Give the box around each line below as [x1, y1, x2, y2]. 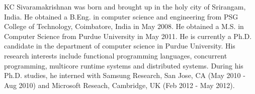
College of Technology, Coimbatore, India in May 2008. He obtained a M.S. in [4, 21, 244, 31]
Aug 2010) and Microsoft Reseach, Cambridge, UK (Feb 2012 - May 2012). [4, 79, 235, 90]
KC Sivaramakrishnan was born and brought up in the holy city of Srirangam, [4, 1, 246, 11]
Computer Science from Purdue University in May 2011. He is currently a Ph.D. [4, 30, 252, 41]
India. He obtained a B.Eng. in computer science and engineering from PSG [4, 11, 238, 21]
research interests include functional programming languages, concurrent [4, 50, 227, 60]
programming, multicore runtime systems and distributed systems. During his [4, 60, 243, 70]
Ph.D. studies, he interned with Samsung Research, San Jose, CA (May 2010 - [4, 70, 245, 80]
